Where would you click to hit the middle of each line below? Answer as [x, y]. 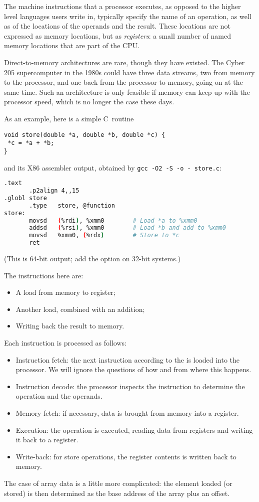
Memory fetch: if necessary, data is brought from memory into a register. [127, 412]
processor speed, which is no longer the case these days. [89, 102]
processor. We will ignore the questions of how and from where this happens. [133, 369]
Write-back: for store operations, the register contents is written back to [126, 456]
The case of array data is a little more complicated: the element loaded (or [118, 483]
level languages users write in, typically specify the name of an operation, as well [128, 16]
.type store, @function [72, 205]
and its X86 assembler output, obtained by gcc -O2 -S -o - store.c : [113, 167]
